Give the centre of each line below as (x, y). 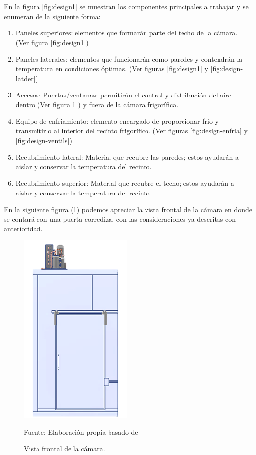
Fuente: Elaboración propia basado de (81, 432)
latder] (25, 78)
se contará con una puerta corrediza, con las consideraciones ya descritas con (120, 219)
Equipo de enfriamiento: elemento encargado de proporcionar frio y (117, 121)
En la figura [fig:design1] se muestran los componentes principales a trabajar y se (126, 6)
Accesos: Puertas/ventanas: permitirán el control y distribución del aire (123, 95)
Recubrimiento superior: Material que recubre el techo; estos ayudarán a (125, 183)
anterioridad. (23, 228)
